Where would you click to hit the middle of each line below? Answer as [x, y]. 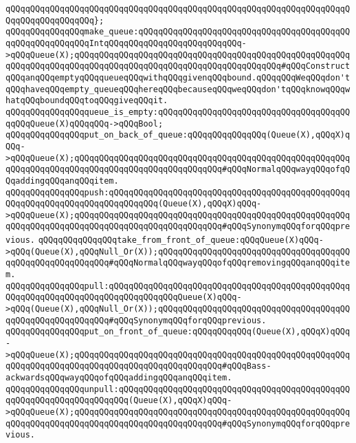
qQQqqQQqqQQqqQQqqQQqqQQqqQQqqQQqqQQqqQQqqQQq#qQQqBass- [138, 366]
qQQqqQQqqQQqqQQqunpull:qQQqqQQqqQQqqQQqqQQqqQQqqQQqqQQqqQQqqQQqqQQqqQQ [178, 389]
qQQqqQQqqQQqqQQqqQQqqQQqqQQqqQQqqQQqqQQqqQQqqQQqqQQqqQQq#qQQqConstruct [178, 66]
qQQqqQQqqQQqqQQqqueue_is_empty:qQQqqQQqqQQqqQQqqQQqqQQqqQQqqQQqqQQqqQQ [178, 112]
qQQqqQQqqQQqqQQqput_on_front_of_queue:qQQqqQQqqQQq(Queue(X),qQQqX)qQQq [178, 332]
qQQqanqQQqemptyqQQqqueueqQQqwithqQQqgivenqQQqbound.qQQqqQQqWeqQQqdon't [178, 77]
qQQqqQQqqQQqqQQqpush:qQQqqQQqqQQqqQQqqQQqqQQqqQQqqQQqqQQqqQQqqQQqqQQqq [178, 192]
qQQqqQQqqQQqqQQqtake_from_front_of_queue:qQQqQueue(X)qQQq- [181, 240]
